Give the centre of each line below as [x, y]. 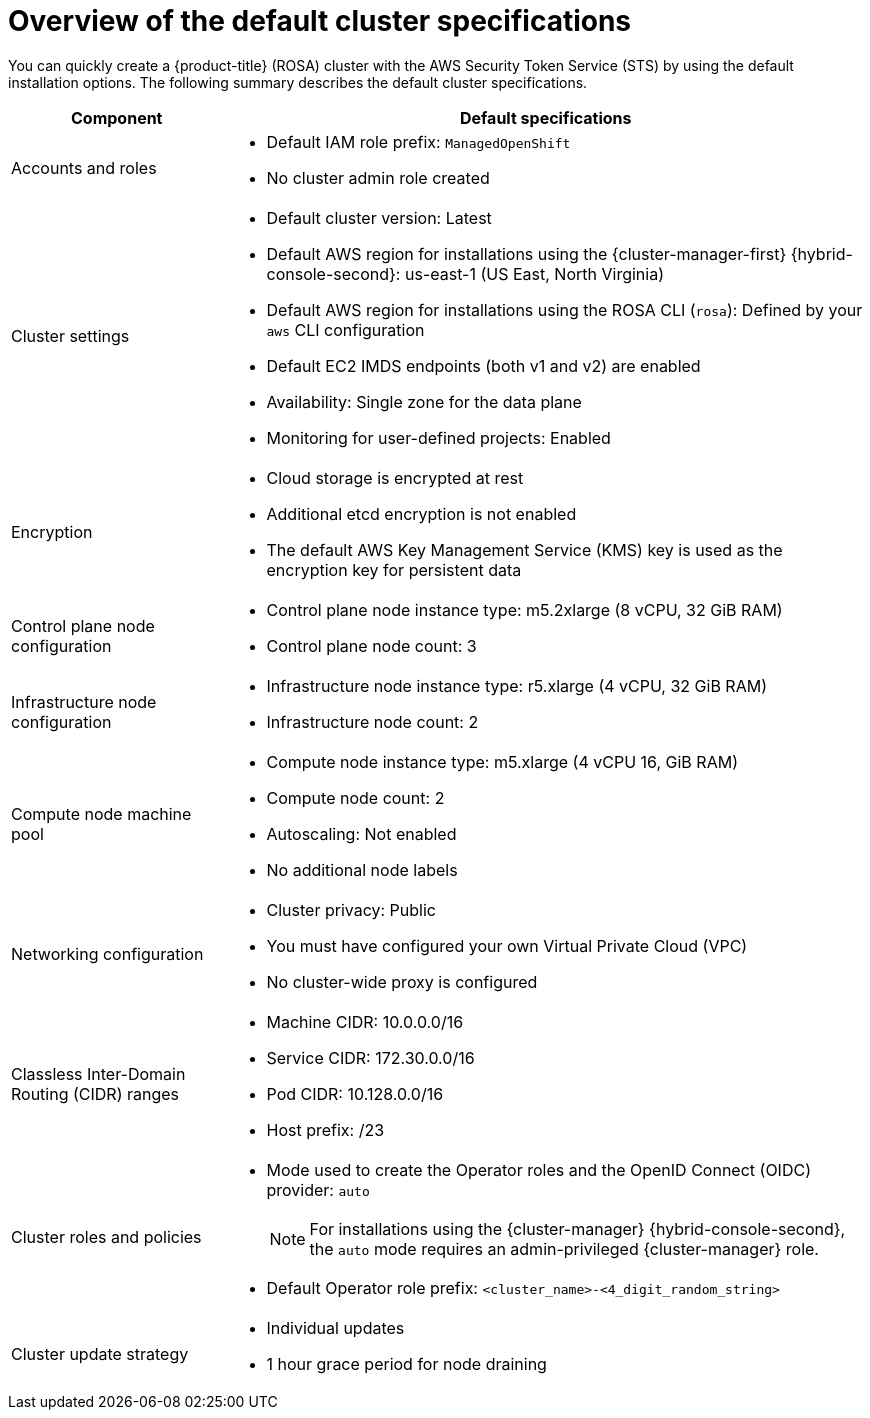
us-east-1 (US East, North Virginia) [534, 273]
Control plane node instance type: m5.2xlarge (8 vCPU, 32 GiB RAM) [524, 609]
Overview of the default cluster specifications [320, 21]
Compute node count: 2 [355, 797]
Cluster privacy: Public [351, 909]
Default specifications [545, 117]
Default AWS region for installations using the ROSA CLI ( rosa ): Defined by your [564, 309]
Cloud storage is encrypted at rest [395, 477]
